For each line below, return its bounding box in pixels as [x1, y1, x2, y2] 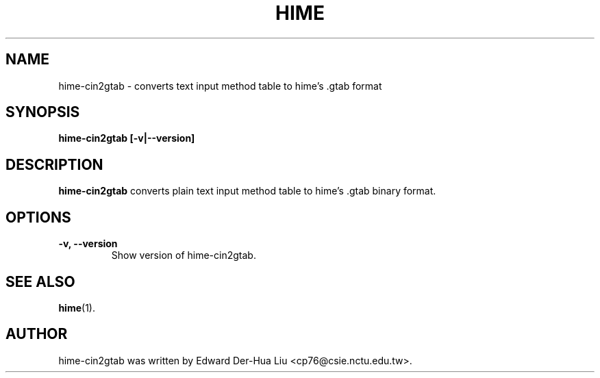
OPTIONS [5, 208, 71, 226]
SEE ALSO [5, 273, 75, 290]
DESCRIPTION [5, 155, 103, 173]
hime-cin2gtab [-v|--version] [58, 132, 195, 144]
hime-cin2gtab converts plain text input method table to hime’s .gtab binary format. [58, 185, 436, 197]
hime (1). [58, 301, 95, 314]
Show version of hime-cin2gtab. [111, 249, 256, 262]
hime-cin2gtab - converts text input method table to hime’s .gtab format [58, 79, 382, 92]
